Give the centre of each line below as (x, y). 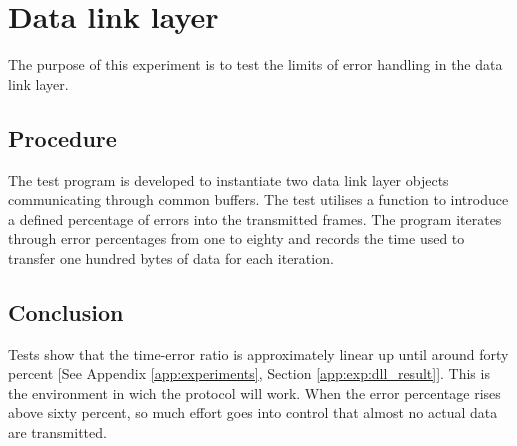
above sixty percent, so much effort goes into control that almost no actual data (253, 412)
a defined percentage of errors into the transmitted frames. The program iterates (255, 218)
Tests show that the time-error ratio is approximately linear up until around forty (258, 353)
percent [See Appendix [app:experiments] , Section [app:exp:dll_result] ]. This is (249, 373)
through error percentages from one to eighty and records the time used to (236, 238)
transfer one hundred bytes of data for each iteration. (171, 257)
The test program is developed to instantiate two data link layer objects (228, 179)
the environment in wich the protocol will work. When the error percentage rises (254, 392)
